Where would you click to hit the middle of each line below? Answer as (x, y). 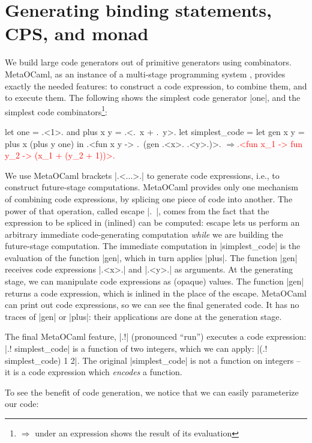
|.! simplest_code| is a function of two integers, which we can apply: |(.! (136, 348)
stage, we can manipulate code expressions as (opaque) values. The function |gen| (154, 281)
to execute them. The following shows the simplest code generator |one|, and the (153, 98)
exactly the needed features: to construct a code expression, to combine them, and (156, 86)
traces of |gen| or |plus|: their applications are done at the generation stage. (143, 316)
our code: (22, 404)
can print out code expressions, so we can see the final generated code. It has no (152, 305)
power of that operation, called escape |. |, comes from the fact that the (137, 210)
